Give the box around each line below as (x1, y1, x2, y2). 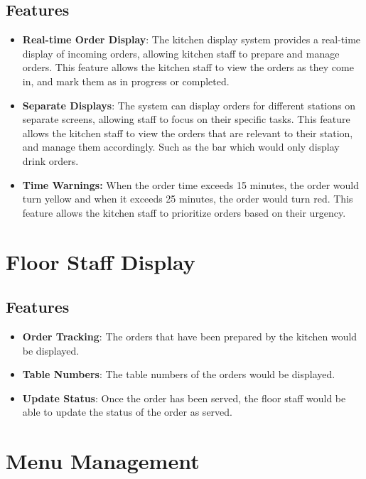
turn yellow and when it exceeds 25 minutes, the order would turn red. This (22, 191, 353, 206)
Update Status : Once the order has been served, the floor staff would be (22, 390, 346, 405)
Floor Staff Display (6, 247, 195, 276)
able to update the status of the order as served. (22, 404, 232, 419)
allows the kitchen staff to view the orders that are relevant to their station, (22, 125, 353, 140)
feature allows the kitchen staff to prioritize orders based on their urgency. (22, 205, 346, 220)
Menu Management (6, 446, 200, 475)
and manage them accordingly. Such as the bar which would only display (22, 139, 340, 154)
